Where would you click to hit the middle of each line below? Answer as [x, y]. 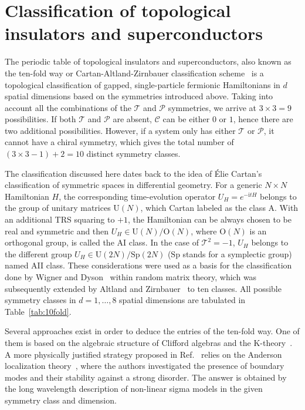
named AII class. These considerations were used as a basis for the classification [148, 265]
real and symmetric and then [57, 231]
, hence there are [263, 119]
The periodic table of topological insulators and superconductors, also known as [148, 61]
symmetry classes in [40, 300]
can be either [186, 119]
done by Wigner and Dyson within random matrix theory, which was [131, 277]
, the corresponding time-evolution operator [137, 196]
